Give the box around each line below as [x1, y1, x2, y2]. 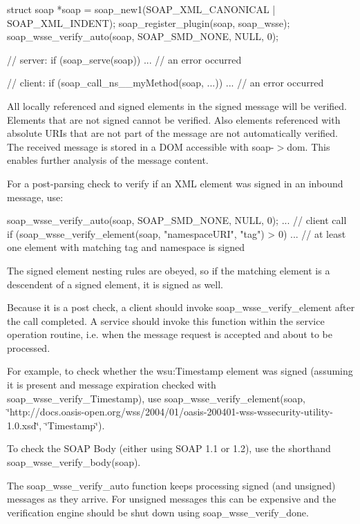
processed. [7, 340, 50, 355]
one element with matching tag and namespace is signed [7, 240, 245, 254]
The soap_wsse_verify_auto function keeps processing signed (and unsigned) [7, 478, 336, 492]
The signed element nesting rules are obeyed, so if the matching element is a [7, 263, 330, 277]
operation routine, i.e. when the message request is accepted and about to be [7, 327, 332, 341]
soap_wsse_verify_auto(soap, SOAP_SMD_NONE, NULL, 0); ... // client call [7, 213, 347, 227]
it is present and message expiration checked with [7, 377, 216, 392]
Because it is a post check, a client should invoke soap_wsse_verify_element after [7, 300, 355, 315]
